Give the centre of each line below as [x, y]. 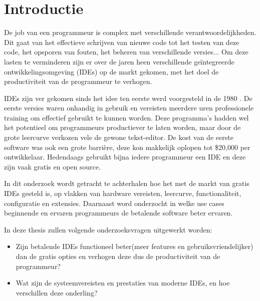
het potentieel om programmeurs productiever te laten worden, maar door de [122, 127]
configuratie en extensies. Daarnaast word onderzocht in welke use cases [114, 203]
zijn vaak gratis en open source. [53, 166]
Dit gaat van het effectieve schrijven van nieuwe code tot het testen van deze [122, 42]
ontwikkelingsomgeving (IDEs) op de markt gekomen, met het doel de [111, 71]
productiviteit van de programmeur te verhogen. [78, 81]
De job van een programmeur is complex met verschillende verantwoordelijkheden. [130, 32]
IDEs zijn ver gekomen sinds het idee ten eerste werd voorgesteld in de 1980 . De [128, 98]
